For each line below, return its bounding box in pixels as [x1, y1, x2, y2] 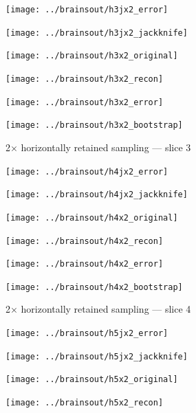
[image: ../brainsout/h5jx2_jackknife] [6, 351, 188, 361]
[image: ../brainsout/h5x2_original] [6, 375, 178, 385]
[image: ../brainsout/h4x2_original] [6, 212, 178, 223]
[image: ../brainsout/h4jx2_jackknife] [6, 190, 188, 200]
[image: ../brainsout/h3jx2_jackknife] [6, 27, 188, 38]
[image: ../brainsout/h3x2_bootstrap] [6, 120, 183, 131]
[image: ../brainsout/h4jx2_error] [6, 166, 168, 177]
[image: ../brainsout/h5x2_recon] [6, 398, 164, 408]
